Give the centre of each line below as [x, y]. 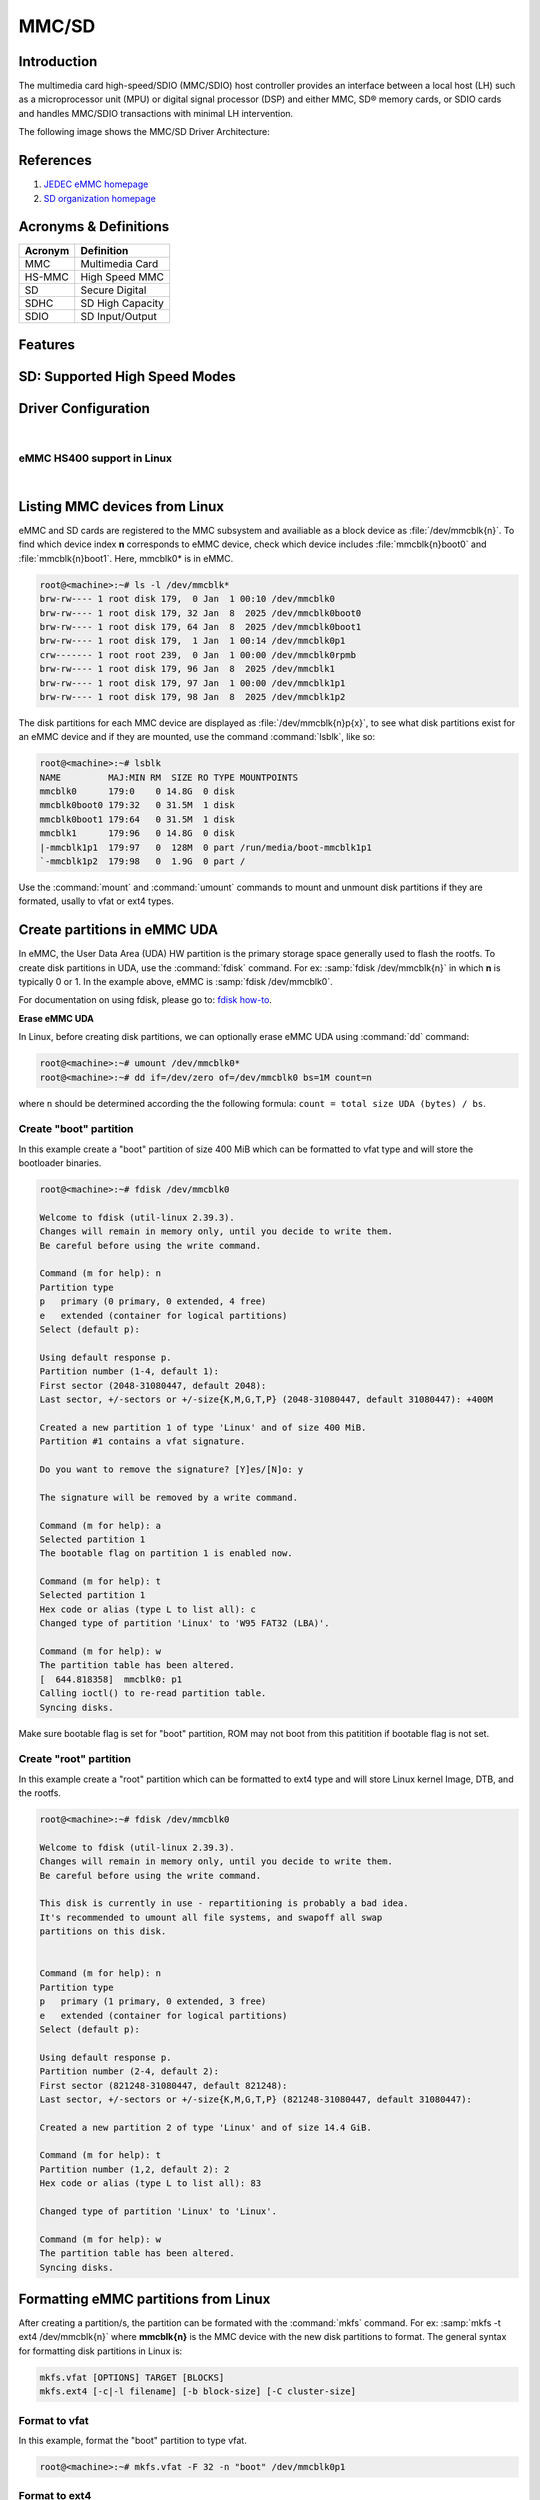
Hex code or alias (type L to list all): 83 [150, 2183]
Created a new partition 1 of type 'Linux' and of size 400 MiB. [203, 1427]
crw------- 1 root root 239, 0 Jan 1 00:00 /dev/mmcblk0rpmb [198, 654]
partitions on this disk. [103, 1931]
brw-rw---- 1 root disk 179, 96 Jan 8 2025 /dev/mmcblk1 [187, 669]
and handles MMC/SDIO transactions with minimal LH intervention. [156, 113]
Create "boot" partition [76, 1129]
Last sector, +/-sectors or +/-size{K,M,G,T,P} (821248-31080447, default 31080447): [255, 2099]
